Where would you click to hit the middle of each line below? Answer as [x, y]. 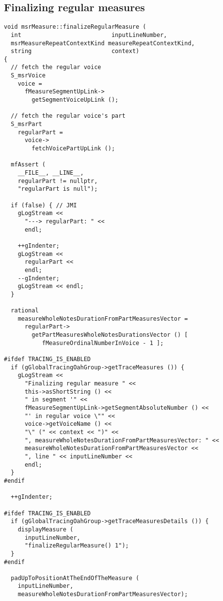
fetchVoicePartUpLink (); [73, 149]
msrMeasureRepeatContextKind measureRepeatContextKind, [103, 43]
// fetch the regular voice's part [68, 116]
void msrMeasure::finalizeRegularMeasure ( [75, 27]
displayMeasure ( [46, 529]
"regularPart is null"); [58, 189]
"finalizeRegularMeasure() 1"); [77, 546]
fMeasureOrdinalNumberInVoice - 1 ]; [103, 343]
